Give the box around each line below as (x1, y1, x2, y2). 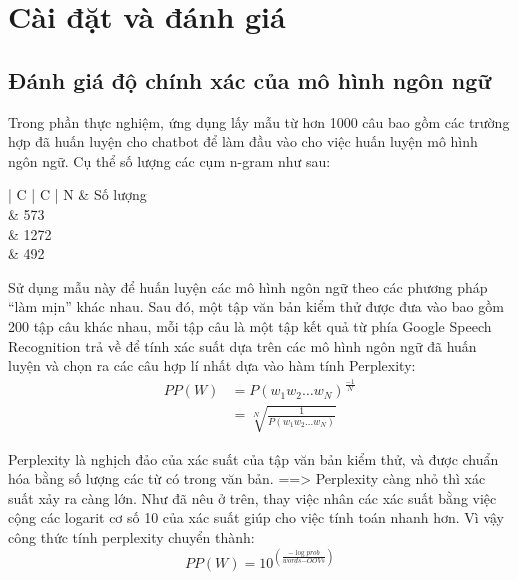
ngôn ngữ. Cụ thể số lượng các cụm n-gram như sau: (8, 150, 331, 171)
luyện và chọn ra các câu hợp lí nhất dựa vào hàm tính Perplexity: (8, 355, 416, 376)
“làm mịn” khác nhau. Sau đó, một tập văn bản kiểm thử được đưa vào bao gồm (8, 296, 504, 317)
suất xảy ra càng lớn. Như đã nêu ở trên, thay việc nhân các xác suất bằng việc (8, 487, 497, 508)
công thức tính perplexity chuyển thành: (8, 527, 255, 548)
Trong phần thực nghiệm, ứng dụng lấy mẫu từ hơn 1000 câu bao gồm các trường (8, 111, 510, 132)
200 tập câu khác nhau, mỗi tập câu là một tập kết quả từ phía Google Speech (8, 315, 492, 336)
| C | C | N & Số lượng (8, 184, 147, 205)
